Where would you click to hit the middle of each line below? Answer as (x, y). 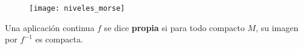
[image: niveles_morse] (77, 8)
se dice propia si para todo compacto (174, 27)
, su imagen (277, 27)
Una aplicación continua (50, 27)
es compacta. (59, 39)
